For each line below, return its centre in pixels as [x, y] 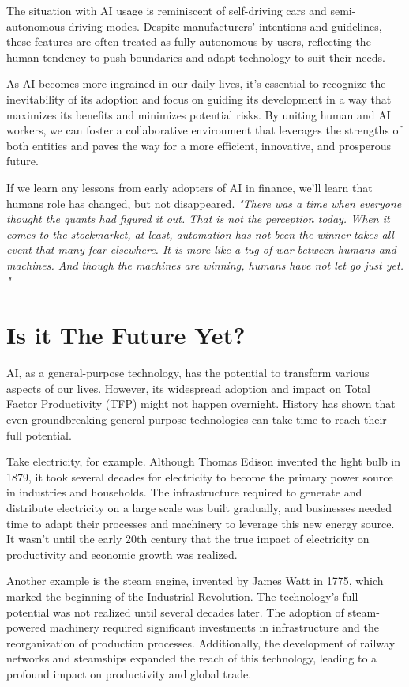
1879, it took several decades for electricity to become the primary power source [200, 476]
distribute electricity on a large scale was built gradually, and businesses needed [199, 507]
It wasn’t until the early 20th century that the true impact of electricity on [188, 539]
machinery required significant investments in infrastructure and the [214, 627]
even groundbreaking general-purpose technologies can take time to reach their [197, 419]
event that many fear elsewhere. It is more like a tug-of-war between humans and [201, 249]
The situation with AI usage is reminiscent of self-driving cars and [167, 10]
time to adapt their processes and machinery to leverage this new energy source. [201, 523]
